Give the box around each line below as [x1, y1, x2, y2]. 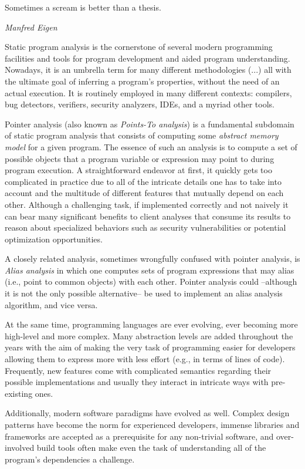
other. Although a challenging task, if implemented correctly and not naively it [5, 198, 289, 210]
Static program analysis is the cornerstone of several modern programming [5, 41, 273, 53]
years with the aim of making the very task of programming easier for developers [5, 341, 296, 353]
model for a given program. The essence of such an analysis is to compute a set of [5, 140, 297, 153]
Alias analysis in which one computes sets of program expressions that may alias [5, 264, 294, 276]
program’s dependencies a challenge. [5, 453, 135, 465]
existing [5, 387, 33, 399]
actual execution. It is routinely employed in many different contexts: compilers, [5, 86, 292, 99]
